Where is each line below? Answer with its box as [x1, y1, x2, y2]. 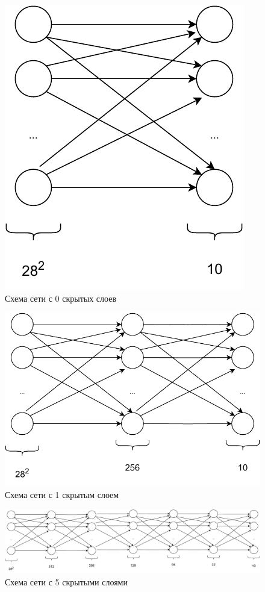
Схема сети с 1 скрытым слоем [5, 488, 119, 500]
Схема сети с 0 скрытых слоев [5, 291, 117, 304]
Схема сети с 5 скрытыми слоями [5, 575, 128, 588]
